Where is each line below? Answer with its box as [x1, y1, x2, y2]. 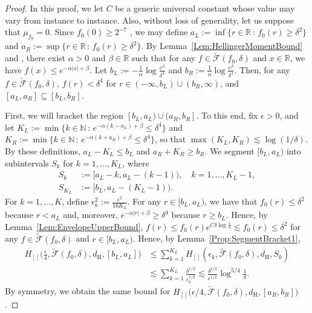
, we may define [129, 25, 188, 38]
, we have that [204, 195, 258, 208]
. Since [50, 25, 74, 38]
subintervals [5, 156, 49, 169]
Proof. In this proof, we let [5, 2, 104, 14]
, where [122, 156, 149, 169]
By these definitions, [5, 144, 80, 157]
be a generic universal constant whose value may [115, 2, 295, 14]
